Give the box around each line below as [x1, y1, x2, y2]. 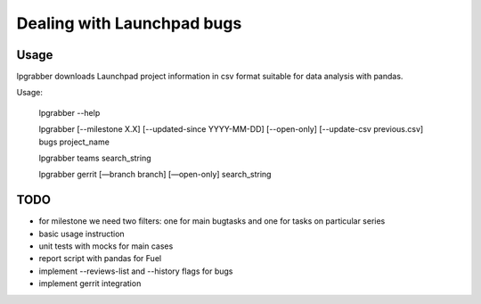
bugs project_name [38, 136, 110, 147]
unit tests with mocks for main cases [38, 241, 174, 251]
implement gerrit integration [38, 278, 142, 289]
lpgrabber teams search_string [38, 152, 151, 164]
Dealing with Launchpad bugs [16, 13, 242, 33]
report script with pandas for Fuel [38, 253, 162, 264]
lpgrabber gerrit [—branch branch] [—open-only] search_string [38, 169, 272, 180]
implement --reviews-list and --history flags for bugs [38, 266, 233, 276]
